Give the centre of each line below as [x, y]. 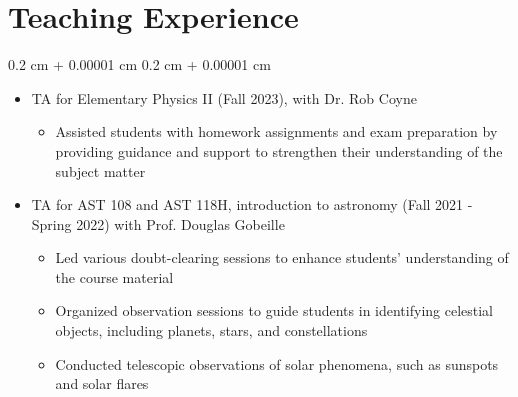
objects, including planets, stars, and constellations [211, 330]
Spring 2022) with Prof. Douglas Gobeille [158, 223]
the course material [114, 276]
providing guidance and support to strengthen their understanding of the [279, 150]
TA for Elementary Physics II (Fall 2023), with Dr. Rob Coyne [224, 97]
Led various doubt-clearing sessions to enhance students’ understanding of [282, 257]
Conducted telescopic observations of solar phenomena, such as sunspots [277, 363]
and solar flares [102, 383]
